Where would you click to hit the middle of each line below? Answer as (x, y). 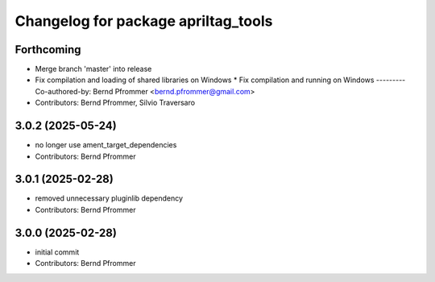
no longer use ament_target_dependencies (106, 145)
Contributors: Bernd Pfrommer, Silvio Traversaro (115, 103)
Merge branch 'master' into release (93, 69)
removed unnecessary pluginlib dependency (109, 198)
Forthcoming (48, 50)
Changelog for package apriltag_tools (144, 21)
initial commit (57, 252)
